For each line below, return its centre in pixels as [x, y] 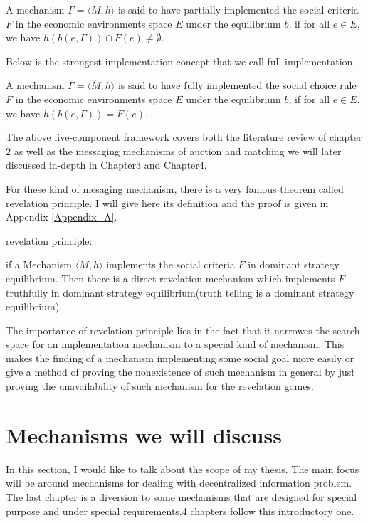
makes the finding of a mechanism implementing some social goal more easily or [180, 358]
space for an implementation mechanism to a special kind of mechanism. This [175, 344]
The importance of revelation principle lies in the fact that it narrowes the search [183, 330]
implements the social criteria [170, 264]
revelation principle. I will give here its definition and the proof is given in [167, 202]
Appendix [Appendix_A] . [62, 217]
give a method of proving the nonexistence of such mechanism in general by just [180, 372]
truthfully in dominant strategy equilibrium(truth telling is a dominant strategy [180, 292]
